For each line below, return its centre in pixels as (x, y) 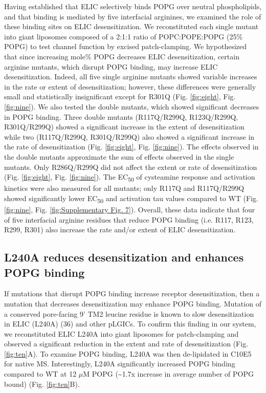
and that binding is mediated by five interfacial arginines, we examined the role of (133, 16)
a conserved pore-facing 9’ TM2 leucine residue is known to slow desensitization (129, 313)
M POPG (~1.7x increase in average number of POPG (169, 374)
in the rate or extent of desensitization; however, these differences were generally (130, 86)
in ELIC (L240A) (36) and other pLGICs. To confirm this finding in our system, (130, 324)
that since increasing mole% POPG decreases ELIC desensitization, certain (122, 56)
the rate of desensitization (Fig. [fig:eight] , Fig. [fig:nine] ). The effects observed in (131, 147)
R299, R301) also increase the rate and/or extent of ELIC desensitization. (120, 230)
